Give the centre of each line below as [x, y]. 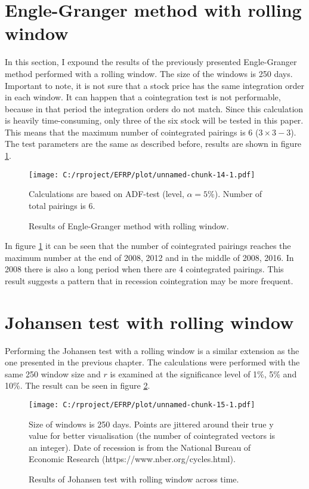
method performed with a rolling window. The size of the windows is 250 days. [149, 73]
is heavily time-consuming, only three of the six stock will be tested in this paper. [154, 120]
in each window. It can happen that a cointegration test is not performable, [143, 97]
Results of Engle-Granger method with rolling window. [129, 225]
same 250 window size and [53, 373]
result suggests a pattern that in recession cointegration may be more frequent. [149, 280]
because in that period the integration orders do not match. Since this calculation [154, 108]
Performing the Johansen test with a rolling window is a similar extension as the [152, 350]
